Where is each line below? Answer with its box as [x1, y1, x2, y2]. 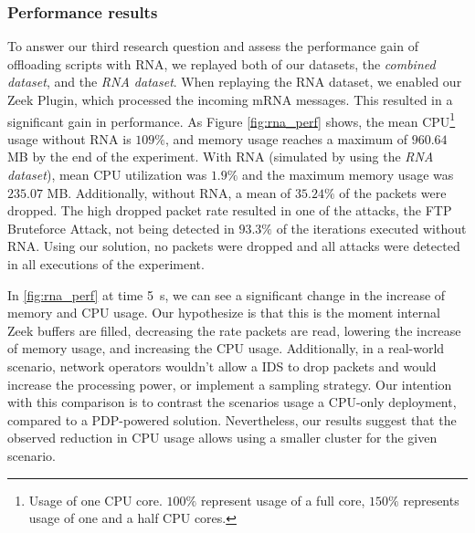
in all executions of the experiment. [7, 255, 205, 273]
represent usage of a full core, [200, 490, 365, 509]
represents [403, 490, 459, 509]
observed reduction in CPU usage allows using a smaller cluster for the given [7, 428, 438, 447]
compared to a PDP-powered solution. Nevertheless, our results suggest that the [7, 410, 457, 429]
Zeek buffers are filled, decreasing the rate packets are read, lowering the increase [7, 320, 461, 340]
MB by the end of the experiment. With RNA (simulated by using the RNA [7, 147, 434, 166]
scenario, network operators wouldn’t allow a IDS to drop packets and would [7, 356, 437, 375]
